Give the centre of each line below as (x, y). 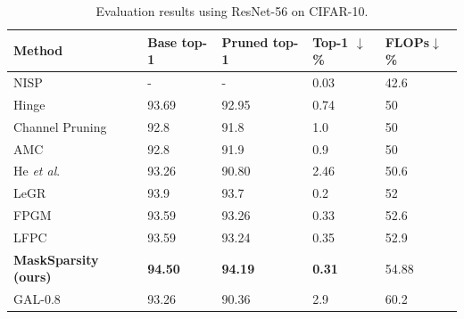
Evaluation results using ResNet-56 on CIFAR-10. (232, 11)
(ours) (33, 277)
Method (38, 50)
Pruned (245, 41)
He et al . (37, 171)
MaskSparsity (56, 259)
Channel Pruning (60, 126)
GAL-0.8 (37, 299)
